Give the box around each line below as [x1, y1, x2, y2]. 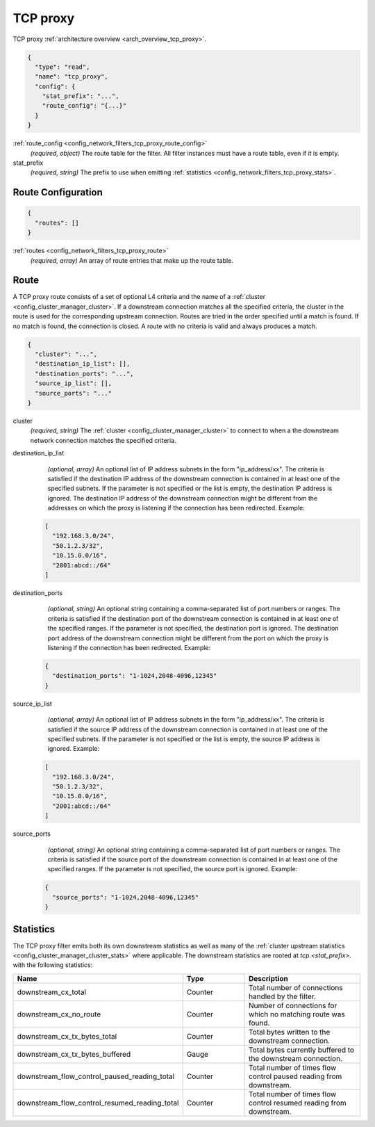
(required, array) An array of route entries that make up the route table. [30, 256, 234, 264]
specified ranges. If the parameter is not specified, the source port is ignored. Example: [47, 865, 298, 873]
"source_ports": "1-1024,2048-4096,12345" [52, 893, 199, 901]
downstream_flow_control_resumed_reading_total [17, 1098, 179, 1108]
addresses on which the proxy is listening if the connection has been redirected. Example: [47, 504, 306, 512]
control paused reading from [249, 1071, 342, 1081]
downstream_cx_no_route [17, 1009, 101, 1019]
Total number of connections [249, 982, 343, 992]
